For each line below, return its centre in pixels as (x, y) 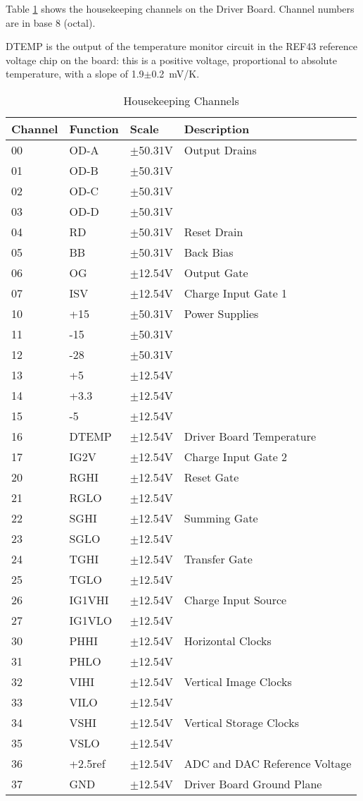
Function (94, 128)
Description (217, 128)
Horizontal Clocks (228, 640)
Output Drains (220, 149)
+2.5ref (87, 763)
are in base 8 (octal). (51, 22)
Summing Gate (221, 518)
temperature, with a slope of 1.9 (75, 74)
